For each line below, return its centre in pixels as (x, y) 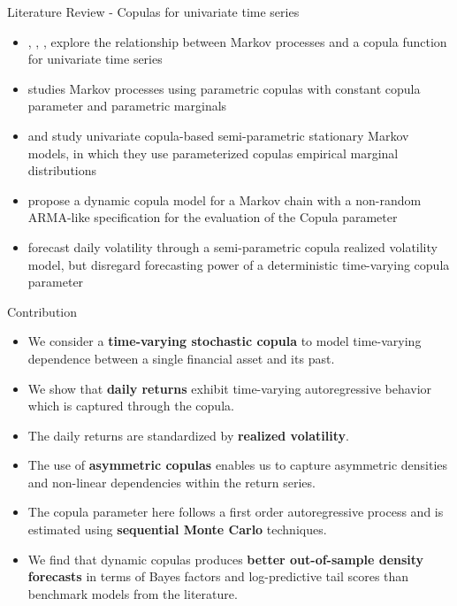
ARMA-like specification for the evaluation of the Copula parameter (213, 217)
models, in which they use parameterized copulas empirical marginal (213, 153)
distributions (62, 170)
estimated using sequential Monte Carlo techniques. (177, 529)
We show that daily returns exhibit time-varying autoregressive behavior (230, 388)
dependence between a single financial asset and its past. (181, 358)
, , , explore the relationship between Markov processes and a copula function (237, 41)
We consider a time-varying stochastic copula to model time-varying (225, 341)
